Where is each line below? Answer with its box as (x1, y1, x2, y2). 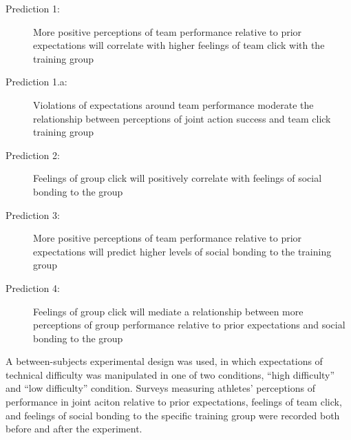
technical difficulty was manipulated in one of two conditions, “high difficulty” (6, 367, 335, 381)
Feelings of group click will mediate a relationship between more (33, 304, 304, 318)
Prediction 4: (6, 280, 60, 295)
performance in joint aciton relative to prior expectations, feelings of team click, (6, 395, 342, 409)
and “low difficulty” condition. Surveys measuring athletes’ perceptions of (6, 381, 316, 395)
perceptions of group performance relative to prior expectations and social (33, 317, 345, 332)
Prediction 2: (6, 147, 60, 162)
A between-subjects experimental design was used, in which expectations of (6, 354, 323, 368)
